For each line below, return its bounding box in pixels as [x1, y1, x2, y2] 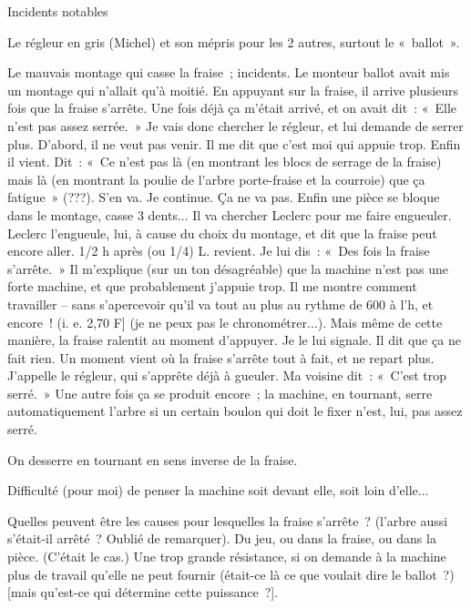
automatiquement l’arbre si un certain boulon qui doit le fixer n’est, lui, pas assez [7, 401, 463, 421]
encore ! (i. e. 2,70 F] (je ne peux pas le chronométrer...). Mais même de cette [7, 312, 443, 331]
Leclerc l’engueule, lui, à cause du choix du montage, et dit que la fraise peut [7, 223, 437, 242]
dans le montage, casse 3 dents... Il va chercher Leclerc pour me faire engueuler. [7, 205, 452, 224]
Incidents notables [7, 2, 108, 20]
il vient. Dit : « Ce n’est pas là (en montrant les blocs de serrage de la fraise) [7, 152, 442, 171]
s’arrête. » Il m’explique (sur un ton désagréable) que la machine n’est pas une [7, 258, 448, 278]
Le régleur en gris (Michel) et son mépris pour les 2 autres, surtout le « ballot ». [7, 32, 460, 51]
